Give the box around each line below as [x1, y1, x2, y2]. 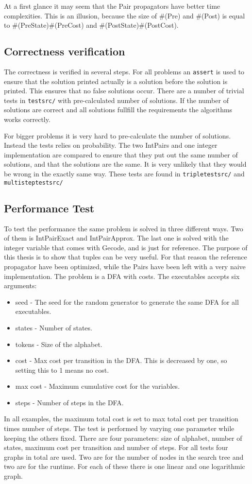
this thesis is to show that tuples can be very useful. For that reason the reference [4, 252, 247, 262]
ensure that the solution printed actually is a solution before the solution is [4, 76, 228, 86]
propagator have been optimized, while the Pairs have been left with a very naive [4, 261, 246, 271]
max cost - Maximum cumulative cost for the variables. [15, 381, 180, 391]
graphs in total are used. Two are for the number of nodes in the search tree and [4, 451, 244, 462]
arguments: [4, 280, 37, 291]
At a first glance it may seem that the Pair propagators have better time [4, 1, 220, 11]
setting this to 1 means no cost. [15, 364, 109, 375]
